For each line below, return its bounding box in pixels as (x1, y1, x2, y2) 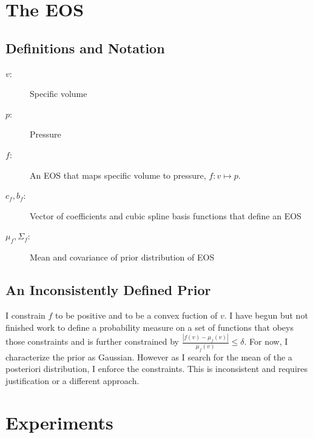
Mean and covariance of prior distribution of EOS (30, 251, 215, 264)
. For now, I (244, 335, 288, 348)
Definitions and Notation (5, 38, 165, 57)
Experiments (5, 410, 113, 434)
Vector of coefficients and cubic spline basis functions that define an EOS (30, 209, 301, 222)
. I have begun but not (224, 308, 308, 321)
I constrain (5, 308, 45, 321)
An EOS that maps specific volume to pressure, (30, 168, 206, 181)
